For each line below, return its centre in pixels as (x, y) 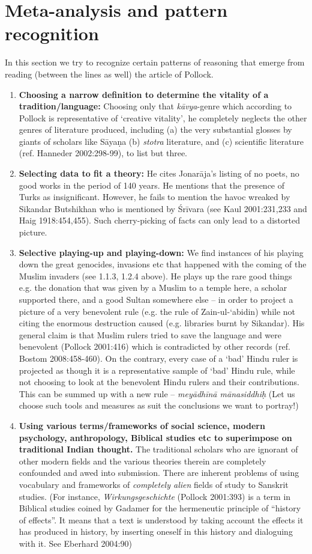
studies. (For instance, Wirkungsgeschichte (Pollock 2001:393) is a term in (155, 496)
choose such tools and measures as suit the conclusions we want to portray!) (159, 405)
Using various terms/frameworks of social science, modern (142, 425)
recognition (52, 33)
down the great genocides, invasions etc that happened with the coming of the (163, 264)
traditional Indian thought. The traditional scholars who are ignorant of (158, 449)
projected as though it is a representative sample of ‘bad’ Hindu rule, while (157, 370)
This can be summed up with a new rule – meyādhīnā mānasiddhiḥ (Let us (157, 393)
